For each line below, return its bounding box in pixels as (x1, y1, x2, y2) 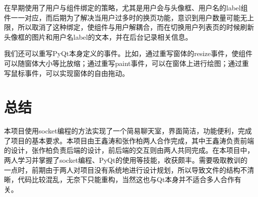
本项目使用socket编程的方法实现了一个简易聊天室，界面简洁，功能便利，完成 (4, 126, 252, 136)
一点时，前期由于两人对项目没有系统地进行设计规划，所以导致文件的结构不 (4, 164, 247, 175)
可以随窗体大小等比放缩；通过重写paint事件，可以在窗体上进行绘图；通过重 (4, 58, 249, 68)
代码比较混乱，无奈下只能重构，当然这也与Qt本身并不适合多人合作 (17, 174, 235, 185)
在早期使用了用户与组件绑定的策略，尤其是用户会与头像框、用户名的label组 (4, 2, 248, 12)
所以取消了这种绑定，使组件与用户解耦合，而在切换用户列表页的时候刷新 (17, 22, 254, 32)
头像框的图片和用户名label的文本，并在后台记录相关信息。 (4, 31, 193, 42)
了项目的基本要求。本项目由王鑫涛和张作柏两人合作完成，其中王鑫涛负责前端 (4, 135, 254, 145)
